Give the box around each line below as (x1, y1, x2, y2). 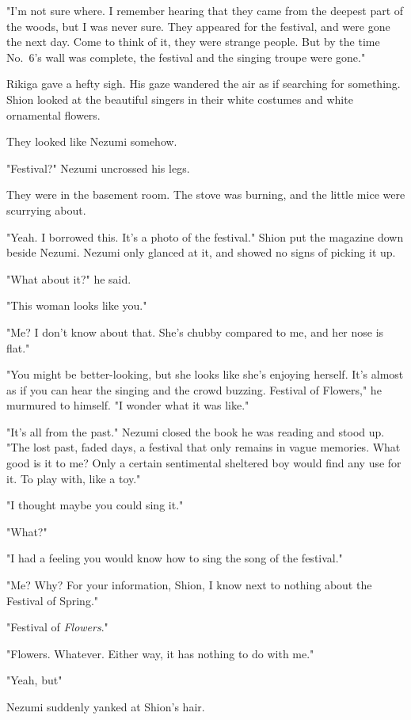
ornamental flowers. (6, 106, 101, 123)
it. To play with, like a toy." (6, 470, 141, 486)
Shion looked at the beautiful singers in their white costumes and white (6, 90, 353, 107)
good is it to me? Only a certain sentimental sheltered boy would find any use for (6, 455, 401, 471)
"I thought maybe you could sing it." (6, 497, 184, 513)
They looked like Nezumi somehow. (6, 133, 177, 150)
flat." (6, 339, 30, 356)
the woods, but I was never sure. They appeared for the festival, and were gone (6, 17, 390, 34)
